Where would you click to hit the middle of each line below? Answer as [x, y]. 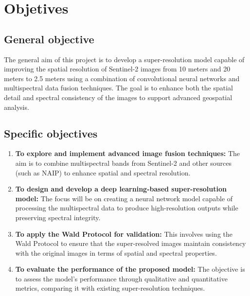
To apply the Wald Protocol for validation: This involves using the [124, 234]
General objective [49, 39]
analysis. [17, 107]
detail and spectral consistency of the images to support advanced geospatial [118, 97]
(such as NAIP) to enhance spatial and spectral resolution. [103, 172]
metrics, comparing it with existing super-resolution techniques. [110, 288]
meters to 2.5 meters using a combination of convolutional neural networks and [122, 78]
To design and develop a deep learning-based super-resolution [121, 189]
